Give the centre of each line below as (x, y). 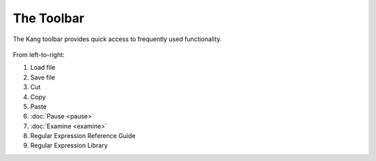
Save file (43, 77)
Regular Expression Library (69, 146)
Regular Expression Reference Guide (83, 136)
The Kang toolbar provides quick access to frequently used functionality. (117, 39)
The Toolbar (49, 18)
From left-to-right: (39, 54)
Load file (43, 68)
